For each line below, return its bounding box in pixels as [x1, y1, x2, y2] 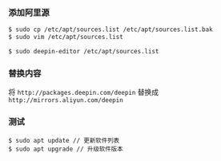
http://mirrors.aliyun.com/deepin [8, 96, 124, 104]
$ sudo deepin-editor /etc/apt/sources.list [8, 48, 159, 56]
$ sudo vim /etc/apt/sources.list [8, 33, 124, 41]
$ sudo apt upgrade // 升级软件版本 [8, 145, 123, 153]
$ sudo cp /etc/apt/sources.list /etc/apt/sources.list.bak [8, 26, 214, 33]
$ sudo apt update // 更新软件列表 [8, 136, 120, 144]
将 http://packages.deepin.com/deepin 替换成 [8, 88, 159, 97]
